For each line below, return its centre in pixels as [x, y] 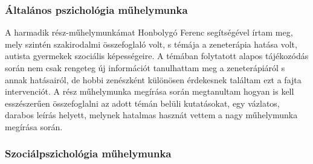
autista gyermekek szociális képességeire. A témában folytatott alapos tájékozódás [157, 56]
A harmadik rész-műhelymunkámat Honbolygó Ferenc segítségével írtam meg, [149, 32]
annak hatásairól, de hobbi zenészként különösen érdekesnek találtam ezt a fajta [153, 79]
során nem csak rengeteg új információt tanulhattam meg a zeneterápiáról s [145, 68]
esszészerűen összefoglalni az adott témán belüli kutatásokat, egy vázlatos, [142, 103]
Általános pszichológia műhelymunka [96, 9]
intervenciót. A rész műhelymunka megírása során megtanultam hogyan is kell [150, 91]
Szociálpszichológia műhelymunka [88, 153]
